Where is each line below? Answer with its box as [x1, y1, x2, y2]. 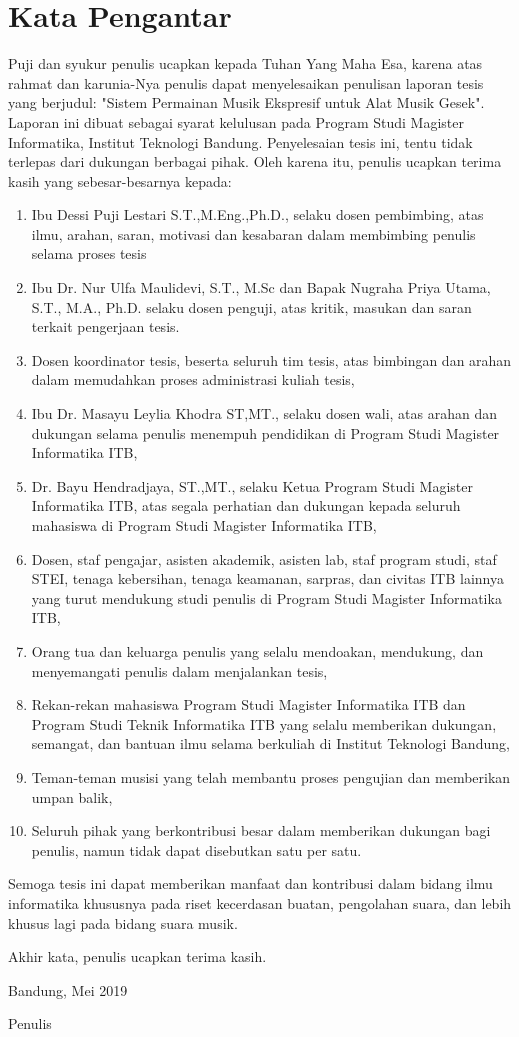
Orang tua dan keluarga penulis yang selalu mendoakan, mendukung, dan [31, 640, 484, 661]
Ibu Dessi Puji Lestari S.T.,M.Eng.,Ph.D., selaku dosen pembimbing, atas [31, 204, 484, 225]
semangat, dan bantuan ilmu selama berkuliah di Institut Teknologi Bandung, [31, 733, 510, 754]
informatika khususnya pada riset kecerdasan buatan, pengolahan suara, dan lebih [8, 892, 512, 913]
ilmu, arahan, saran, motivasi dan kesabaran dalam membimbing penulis [31, 223, 476, 244]
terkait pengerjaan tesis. [31, 316, 180, 337]
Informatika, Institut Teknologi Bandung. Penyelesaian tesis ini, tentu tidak [8, 131, 473, 152]
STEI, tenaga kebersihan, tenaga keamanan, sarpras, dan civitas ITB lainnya [31, 568, 504, 589]
